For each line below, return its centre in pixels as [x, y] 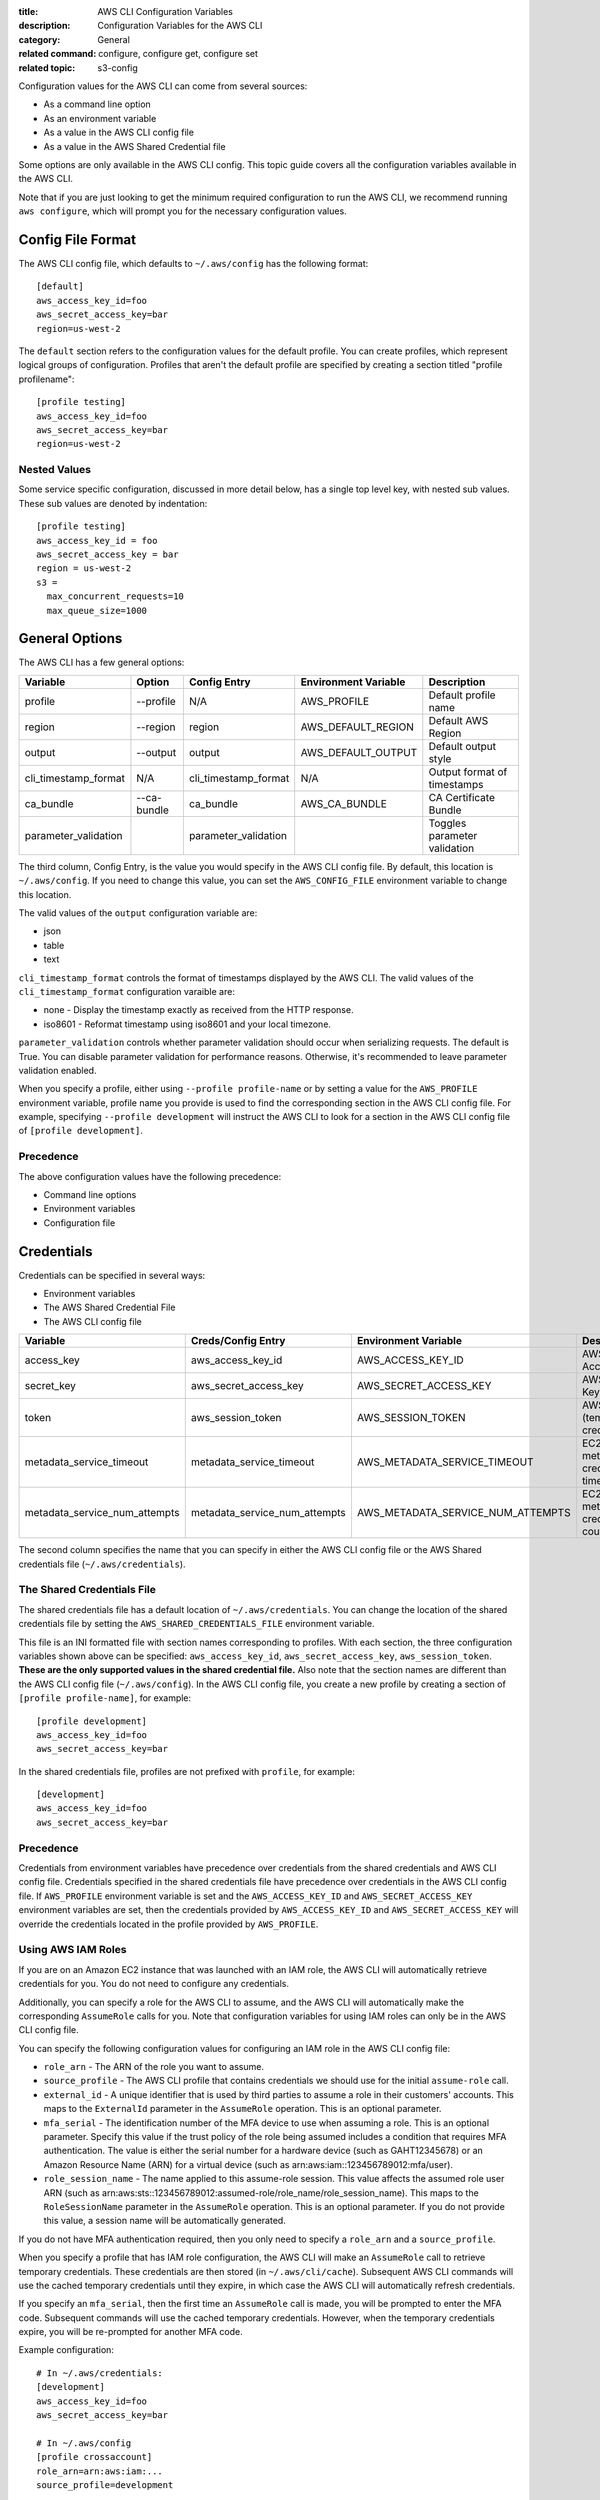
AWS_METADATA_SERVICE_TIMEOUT [445, 1462]
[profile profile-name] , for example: [105, 1698]
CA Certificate [461, 797]
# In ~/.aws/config [84, 2443]
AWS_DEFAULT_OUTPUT [359, 752]
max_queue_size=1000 [97, 610]
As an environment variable [100, 118]
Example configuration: [66, 2350]
